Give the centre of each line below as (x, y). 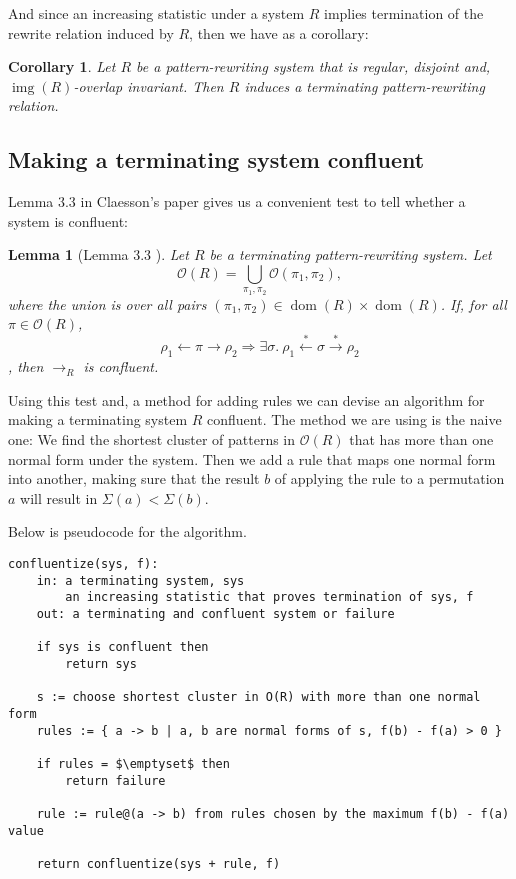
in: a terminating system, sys (140, 580)
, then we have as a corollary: (279, 32)
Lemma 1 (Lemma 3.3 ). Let (98, 254)
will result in (59, 497)
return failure (115, 780)
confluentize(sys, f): (83, 564)
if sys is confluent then (122, 647)
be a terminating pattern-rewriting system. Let (350, 254)
